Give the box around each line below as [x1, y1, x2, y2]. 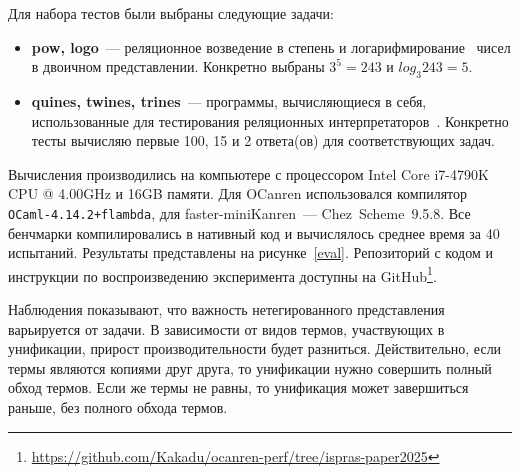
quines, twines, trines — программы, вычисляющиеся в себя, [31, 90, 427, 111]
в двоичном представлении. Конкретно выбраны [31, 56, 325, 77]
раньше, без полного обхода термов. [8, 397, 228, 418]
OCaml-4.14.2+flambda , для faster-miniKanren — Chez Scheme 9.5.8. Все [8, 202, 471, 223]
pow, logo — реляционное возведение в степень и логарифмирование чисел [31, 36, 511, 57]
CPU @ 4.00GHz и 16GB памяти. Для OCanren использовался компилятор [8, 183, 468, 204]
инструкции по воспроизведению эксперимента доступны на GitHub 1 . [8, 262, 437, 286]
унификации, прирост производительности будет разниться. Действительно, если [8, 338, 502, 359]
